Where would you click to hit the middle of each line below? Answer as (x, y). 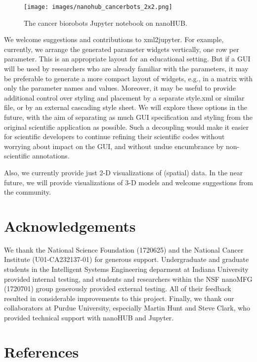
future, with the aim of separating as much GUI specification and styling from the (128, 117)
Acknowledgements (70, 226)
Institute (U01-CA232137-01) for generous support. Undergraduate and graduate (127, 259)
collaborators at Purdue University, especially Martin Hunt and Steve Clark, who (127, 308)
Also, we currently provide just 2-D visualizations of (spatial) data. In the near (124, 172)
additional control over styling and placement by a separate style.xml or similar (124, 97)
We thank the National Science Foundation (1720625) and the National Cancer (124, 249)
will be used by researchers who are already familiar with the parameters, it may (126, 69)
